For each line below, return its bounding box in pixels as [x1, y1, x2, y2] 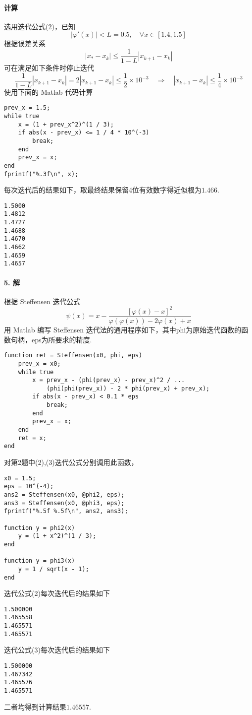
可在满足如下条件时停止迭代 [4, 63, 94, 73]
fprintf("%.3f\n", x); [4, 170, 79, 178]
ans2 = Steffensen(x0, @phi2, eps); [4, 491, 125, 498]
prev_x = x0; [18, 360, 61, 367]
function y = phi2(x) [4, 524, 75, 531]
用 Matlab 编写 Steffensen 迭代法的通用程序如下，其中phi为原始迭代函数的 [4, 325, 242, 334]
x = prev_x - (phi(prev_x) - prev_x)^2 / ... [32, 377, 185, 384]
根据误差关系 [4, 38, 46, 49]
